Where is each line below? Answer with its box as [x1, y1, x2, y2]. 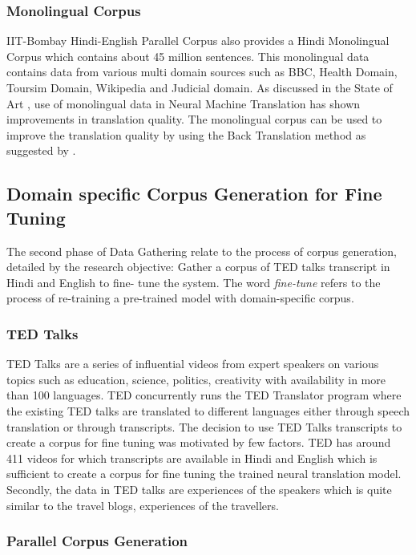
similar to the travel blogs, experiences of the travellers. [6, 496, 279, 513]
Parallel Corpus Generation [6, 531, 188, 551]
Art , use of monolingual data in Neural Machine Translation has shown [6, 95, 361, 111]
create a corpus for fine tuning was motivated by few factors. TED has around [6, 434, 391, 451]
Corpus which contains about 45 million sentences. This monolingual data [6, 47, 370, 64]
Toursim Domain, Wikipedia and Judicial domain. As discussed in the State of [6, 79, 393, 95]
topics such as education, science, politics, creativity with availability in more [6, 371, 386, 387]
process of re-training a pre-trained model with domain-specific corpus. [6, 290, 354, 306]
